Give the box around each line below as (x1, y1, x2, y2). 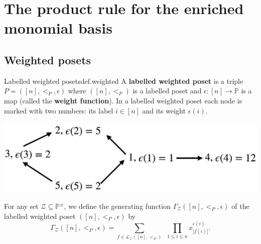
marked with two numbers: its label (4, 105, 113, 115)
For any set (4, 201, 39, 211)
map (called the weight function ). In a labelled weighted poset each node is (4, 95, 242, 105)
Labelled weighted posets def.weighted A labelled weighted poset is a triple (4, 75, 243, 86)
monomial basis (4, 18, 112, 38)
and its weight (142, 105, 186, 115)
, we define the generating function (64, 201, 171, 211)
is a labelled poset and (133, 85, 202, 96)
